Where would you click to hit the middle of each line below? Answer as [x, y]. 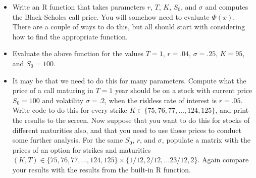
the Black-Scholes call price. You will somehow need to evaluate [111, 16]
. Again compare [223, 160]
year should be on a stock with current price [184, 90]
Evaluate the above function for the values [78, 53]
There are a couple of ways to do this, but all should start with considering [129, 27]
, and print [232, 110]
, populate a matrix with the [206, 140]
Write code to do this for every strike [70, 110]
